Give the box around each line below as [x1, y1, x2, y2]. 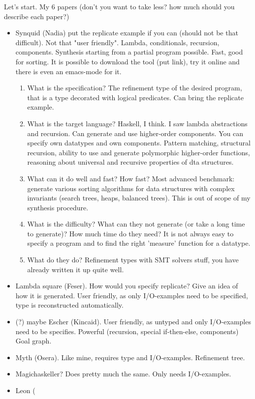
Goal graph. [15, 336, 52, 346]
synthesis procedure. [27, 202, 89, 212]
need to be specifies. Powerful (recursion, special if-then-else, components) [15, 326, 239, 336]
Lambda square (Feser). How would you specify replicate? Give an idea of [15, 281, 238, 291]
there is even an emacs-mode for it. [15, 66, 122, 76]
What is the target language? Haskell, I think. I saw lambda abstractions [27, 118, 248, 128]
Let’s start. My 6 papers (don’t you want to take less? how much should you [4, 1, 235, 11]
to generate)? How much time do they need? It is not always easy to [27, 228, 234, 238]
